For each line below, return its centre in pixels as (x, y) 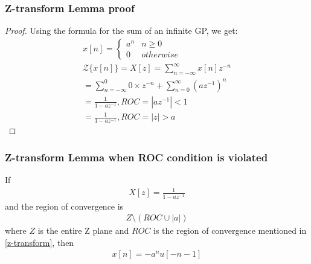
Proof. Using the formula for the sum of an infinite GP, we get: (121, 31)
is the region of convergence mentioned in (230, 230)
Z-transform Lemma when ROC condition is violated (136, 157)
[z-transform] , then (40, 242)
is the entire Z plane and (83, 230)
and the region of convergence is (64, 206)
